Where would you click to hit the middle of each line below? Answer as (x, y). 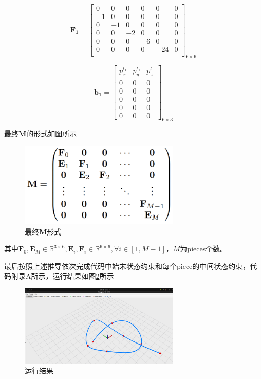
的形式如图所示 (52, 133)
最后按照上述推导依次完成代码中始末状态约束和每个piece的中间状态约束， (127, 266)
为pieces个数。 (204, 249)
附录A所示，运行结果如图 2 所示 (62, 276)
